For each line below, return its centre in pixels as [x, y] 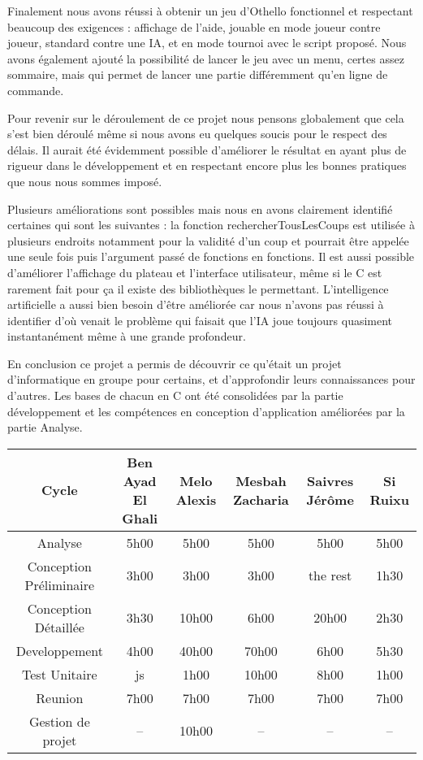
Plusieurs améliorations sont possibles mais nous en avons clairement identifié [200, 208]
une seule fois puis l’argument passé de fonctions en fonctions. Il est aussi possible [211, 256]
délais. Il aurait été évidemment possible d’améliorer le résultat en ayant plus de [207, 149]
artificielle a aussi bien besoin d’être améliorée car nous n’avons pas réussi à [196, 304]
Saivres [330, 480]
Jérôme [330, 499]
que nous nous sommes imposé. [85, 181]
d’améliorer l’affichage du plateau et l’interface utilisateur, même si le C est [195, 272]
